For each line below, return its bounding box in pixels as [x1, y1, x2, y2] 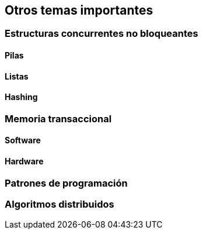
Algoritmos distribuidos [5, 198, 114, 211]
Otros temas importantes [5, 3, 153, 18]
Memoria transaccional [5, 112, 112, 125]
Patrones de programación [5, 177, 128, 189]
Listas [5, 71, 29, 81]
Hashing [5, 92, 38, 102]
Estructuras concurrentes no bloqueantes [5, 27, 198, 40]
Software [5, 135, 41, 146]
